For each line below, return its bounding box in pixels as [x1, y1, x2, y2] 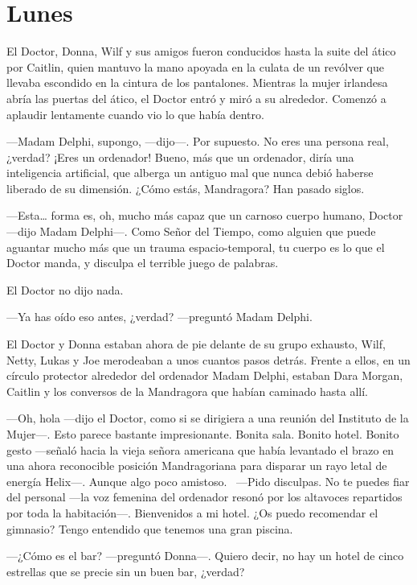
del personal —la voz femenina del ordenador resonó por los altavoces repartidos [6, 488, 403, 505]
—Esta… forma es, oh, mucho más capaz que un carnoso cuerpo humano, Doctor [6, 207, 403, 224]
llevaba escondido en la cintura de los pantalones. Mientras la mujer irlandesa [6, 74, 388, 91]
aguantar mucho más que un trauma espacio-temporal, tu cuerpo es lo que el [6, 238, 385, 255]
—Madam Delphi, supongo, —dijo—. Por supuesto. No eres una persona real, [6, 133, 389, 150]
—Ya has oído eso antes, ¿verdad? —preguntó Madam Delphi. [6, 308, 313, 325]
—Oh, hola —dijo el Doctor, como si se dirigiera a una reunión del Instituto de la [6, 410, 409, 426]
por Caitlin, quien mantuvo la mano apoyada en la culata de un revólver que [6, 58, 384, 75]
